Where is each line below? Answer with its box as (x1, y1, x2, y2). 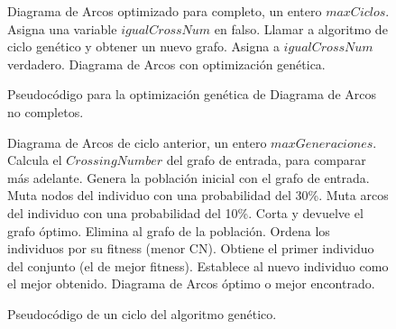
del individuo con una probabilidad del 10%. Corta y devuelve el (7, 203, 364, 222)
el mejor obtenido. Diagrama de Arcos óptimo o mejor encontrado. (7, 274, 375, 293)
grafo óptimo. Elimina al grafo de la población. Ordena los (7, 221, 330, 240)
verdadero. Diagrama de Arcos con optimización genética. (7, 54, 326, 73)
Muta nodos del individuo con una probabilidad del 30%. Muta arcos (7, 186, 389, 205)
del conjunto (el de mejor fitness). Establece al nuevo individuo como (7, 256, 389, 275)
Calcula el (7, 151, 62, 169)
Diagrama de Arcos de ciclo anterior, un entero (7, 133, 267, 151)
